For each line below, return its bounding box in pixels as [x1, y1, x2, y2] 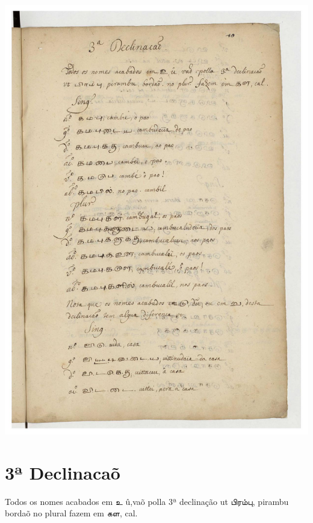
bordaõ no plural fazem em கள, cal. [5, 507, 138, 519]
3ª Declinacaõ [5, 460, 120, 484]
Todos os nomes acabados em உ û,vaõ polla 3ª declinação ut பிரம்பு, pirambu [5, 495, 289, 507]
